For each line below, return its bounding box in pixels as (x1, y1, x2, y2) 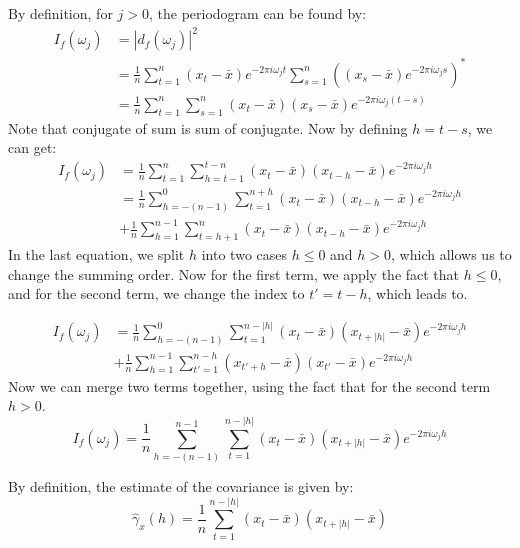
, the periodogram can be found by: (148, 3, 367, 23)
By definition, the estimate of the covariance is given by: (8, 476, 354, 497)
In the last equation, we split (8, 244, 185, 265)
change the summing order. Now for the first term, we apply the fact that (8, 263, 460, 284)
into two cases (201, 244, 288, 265)
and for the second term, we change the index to (8, 283, 305, 304)
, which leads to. (367, 283, 468, 304)
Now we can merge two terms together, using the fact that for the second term (8, 375, 491, 396)
